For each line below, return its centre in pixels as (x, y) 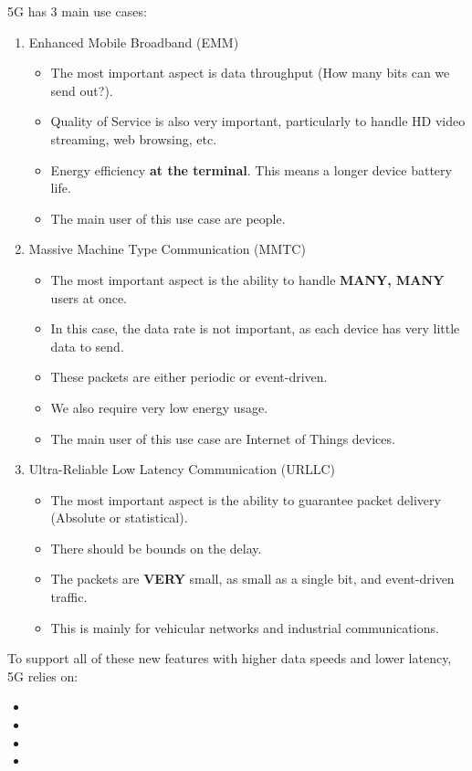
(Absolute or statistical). (119, 518)
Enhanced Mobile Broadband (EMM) (134, 42)
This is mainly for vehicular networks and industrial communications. (245, 627)
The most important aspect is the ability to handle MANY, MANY (247, 279)
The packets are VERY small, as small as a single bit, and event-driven (252, 579)
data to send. (87, 346)
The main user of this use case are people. (168, 218)
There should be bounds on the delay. (156, 548)
